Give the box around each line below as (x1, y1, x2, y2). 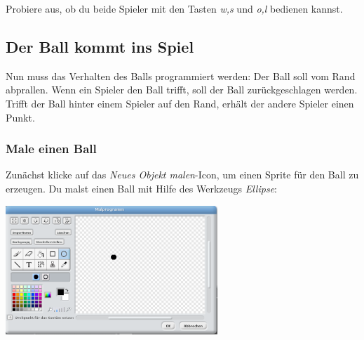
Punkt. (6, 110, 35, 124)
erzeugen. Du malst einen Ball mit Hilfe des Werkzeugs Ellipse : (6, 181, 277, 195)
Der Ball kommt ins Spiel (6, 35, 194, 57)
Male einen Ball (6, 140, 97, 157)
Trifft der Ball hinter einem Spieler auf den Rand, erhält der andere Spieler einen (6, 96, 354, 110)
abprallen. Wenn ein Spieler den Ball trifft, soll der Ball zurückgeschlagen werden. (6, 82, 358, 97)
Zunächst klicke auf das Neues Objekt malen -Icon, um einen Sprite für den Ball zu (6, 167, 359, 182)
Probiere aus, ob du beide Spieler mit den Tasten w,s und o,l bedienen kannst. (6, 1, 343, 15)
